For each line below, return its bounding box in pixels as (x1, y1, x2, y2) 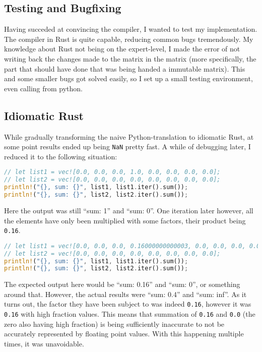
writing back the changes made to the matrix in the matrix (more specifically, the (4, 53, 256, 64)
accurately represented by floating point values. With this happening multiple (4, 328, 244, 339)
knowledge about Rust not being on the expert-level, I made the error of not (4, 43, 240, 54)
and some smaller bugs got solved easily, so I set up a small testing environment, (4, 73, 253, 84)
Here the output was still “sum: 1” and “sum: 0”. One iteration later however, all (4, 205, 253, 215)
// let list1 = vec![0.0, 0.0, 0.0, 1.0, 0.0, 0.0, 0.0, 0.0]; (4, 168, 221, 176)
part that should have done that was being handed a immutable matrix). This (4, 63, 245, 74)
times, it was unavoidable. (4, 338, 84, 348)
